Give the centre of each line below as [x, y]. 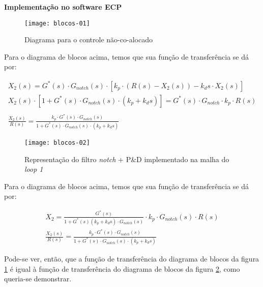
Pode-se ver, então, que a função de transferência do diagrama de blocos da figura [132, 259]
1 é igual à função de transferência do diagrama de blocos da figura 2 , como [122, 268]
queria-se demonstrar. [38, 279]
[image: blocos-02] [57, 142]
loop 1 [34, 169]
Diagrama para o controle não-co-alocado [89, 40]
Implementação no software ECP [63, 7]
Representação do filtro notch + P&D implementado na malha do [127, 159]
